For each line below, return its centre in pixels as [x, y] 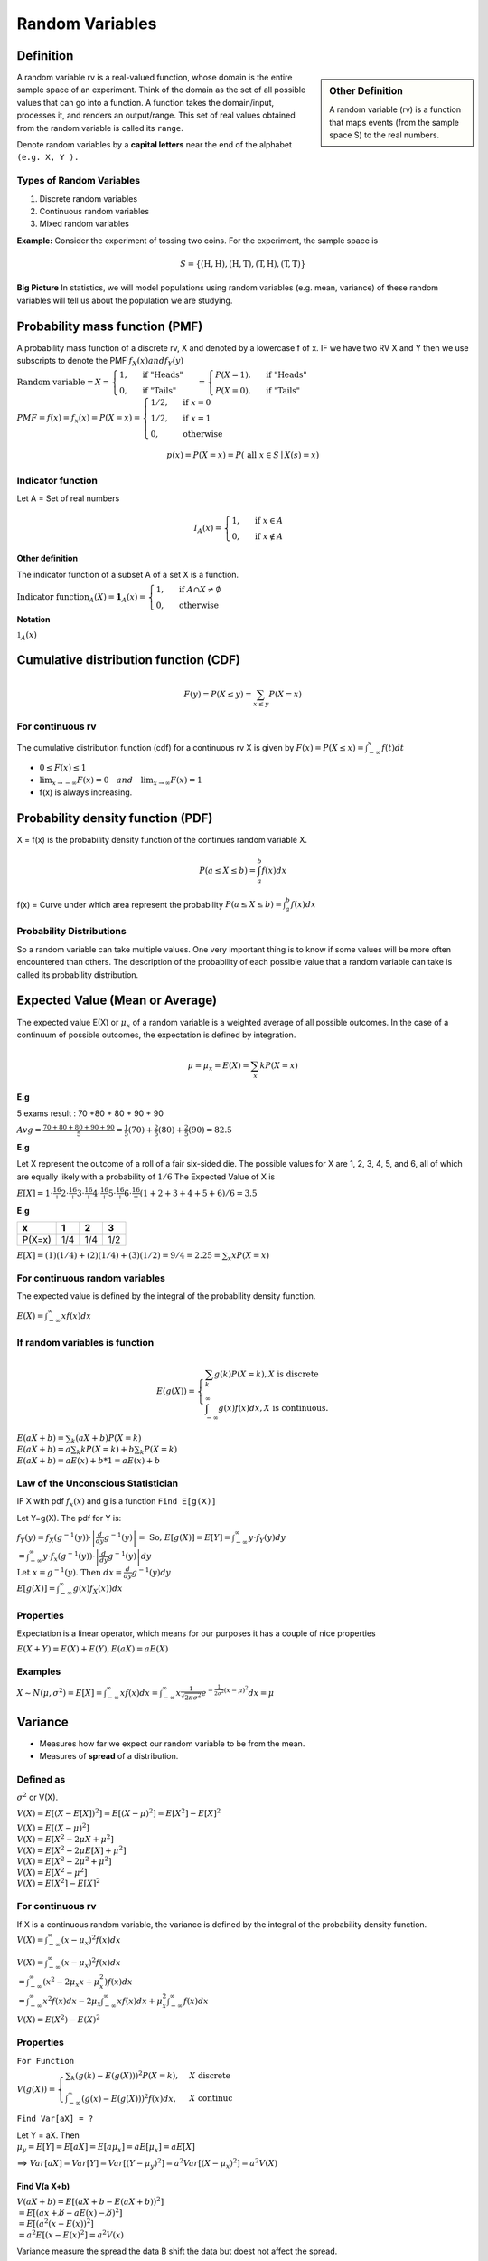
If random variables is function [85, 1342]
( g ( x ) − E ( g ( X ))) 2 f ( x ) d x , [129, 2098]
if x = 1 [197, 419]
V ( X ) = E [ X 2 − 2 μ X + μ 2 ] [66, 1838]
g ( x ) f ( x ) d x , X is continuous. [273, 1408]
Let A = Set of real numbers [68, 498]
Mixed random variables [84, 224]
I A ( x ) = [208, 529]
